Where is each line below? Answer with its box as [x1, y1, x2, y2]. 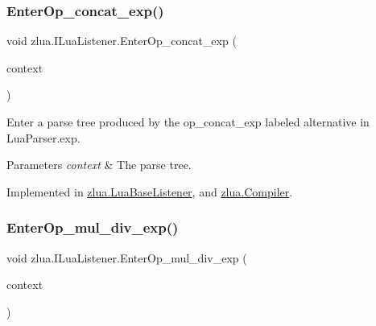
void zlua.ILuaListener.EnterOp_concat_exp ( [6, 32, 237, 49]
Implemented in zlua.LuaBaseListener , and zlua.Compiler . [6, 183, 293, 200]
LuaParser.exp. [6, 129, 81, 146]
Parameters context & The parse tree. [6, 156, 192, 173]
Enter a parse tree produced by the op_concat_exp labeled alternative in [6, 113, 370, 130]
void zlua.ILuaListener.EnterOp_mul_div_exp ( [6, 249, 247, 266]
